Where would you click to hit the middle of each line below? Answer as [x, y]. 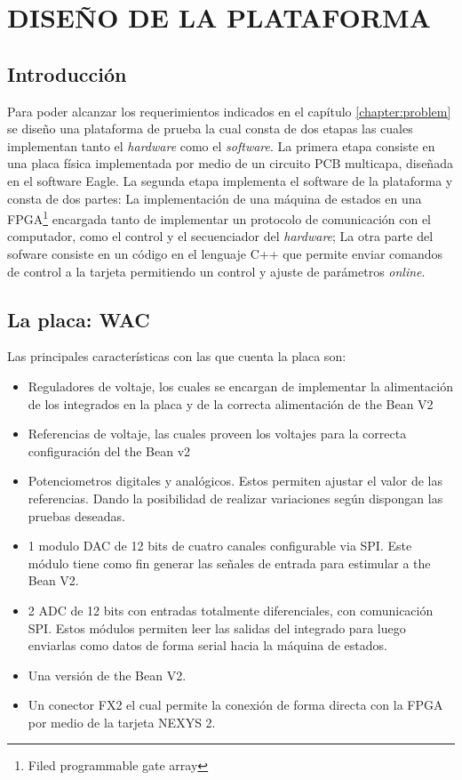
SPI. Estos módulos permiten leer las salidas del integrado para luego [217, 627]
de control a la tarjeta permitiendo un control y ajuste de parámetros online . [216, 271]
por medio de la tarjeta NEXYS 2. [122, 722]
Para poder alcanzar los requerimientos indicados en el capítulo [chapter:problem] [229, 111]
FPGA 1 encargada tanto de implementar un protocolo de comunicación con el [219, 217]
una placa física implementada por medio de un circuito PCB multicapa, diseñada [230, 163]
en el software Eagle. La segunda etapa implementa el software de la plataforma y [230, 180]
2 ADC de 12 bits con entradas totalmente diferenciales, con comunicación [231, 610]
